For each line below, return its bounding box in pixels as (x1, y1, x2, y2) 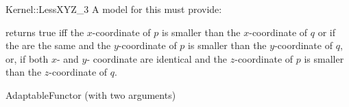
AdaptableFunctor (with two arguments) (5, 87, 176, 102)
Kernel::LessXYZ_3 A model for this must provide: (5, 2, 222, 16)
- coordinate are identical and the (86, 51, 228, 65)
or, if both (5, 51, 49, 65)
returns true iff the (5, 25, 84, 39)
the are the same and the (5, 38, 111, 52)
